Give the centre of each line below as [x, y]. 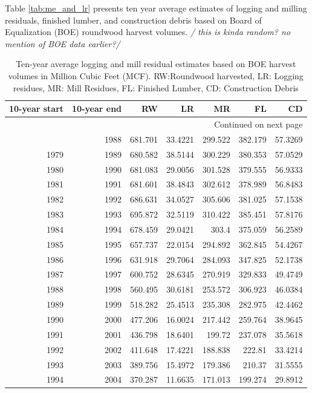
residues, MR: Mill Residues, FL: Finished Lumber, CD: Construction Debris [156, 87]
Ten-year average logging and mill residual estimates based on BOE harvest [156, 64]
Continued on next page [258, 124]
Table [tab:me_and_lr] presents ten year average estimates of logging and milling [156, 8]
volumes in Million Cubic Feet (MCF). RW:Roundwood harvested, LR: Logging [156, 75]
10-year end [97, 109]
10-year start [37, 109]
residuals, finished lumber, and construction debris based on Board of [133, 20]
